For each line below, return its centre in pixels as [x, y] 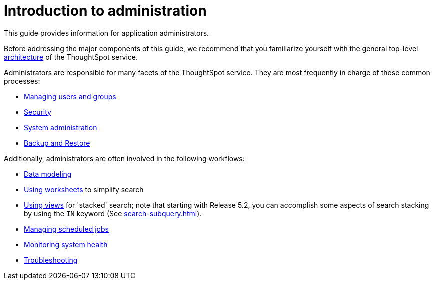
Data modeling [48, 174]
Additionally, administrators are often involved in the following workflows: [124, 158]
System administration [61, 127]
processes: [22, 81]
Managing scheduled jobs [66, 229]
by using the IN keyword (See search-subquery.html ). [113, 213]
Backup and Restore [57, 143]
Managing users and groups [70, 96]
